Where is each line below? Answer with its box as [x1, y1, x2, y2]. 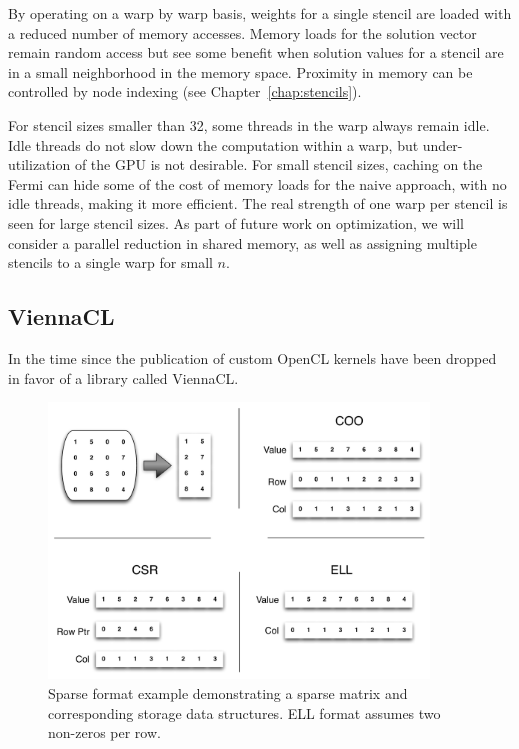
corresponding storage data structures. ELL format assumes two [48, 702, 441, 723]
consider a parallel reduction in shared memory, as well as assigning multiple [8, 232, 477, 253]
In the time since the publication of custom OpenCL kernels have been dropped [8, 347, 497, 368]
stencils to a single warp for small [8, 252, 213, 273]
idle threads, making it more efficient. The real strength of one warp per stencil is [8, 193, 508, 214]
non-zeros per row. [48, 722, 161, 743]
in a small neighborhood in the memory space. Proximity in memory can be [8, 61, 473, 82]
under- [422, 134, 463, 155]
